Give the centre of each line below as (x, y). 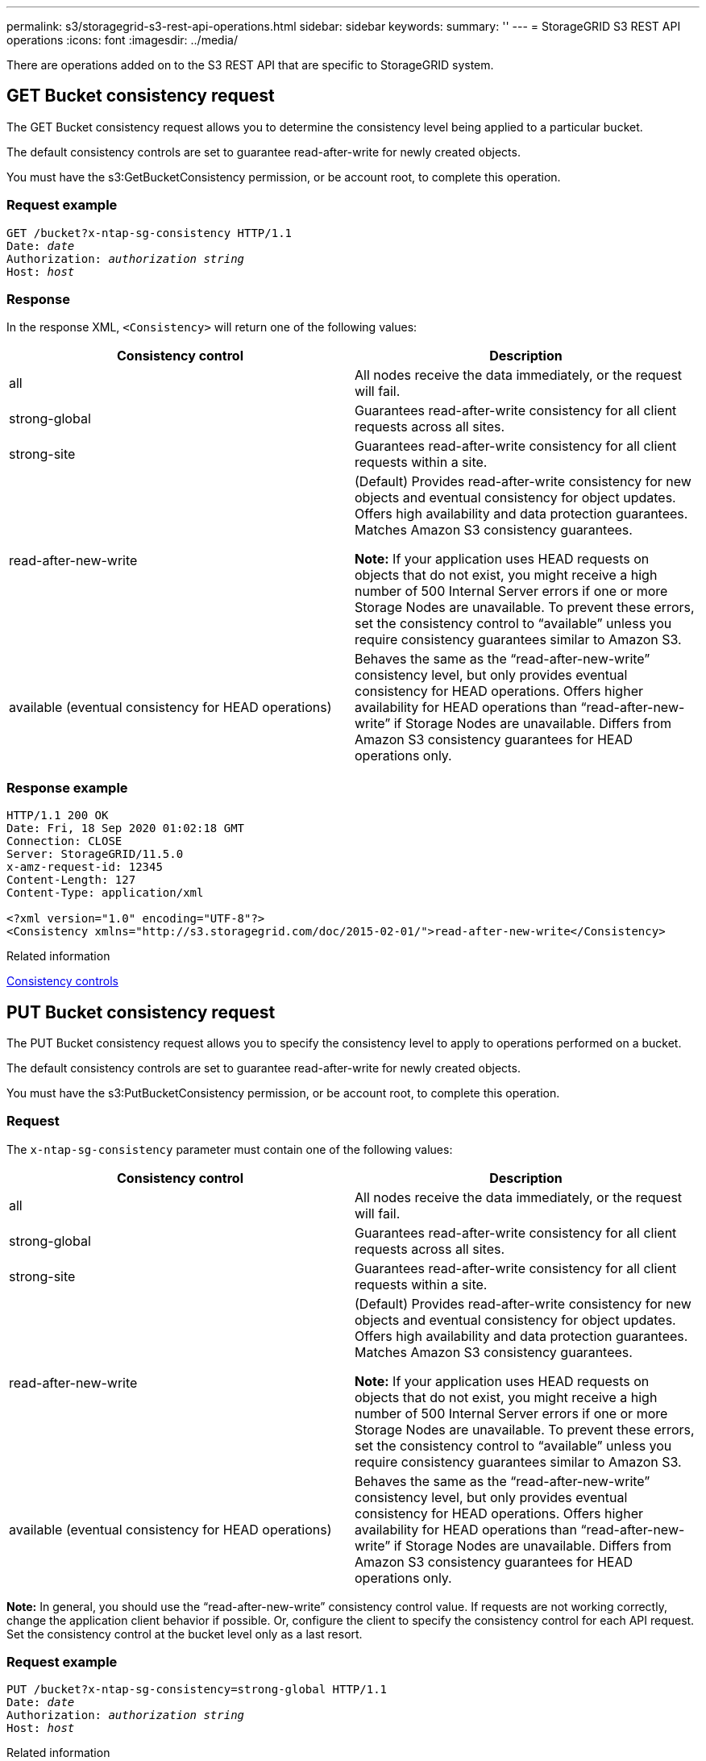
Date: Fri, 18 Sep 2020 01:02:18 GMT (126, 828)
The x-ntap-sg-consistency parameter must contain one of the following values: (230, 1149)
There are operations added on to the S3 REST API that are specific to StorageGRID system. (250, 65)
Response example (67, 787)
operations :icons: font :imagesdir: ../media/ (122, 40)
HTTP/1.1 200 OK (58, 816)
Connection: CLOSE (64, 841)
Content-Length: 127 (71, 880)
